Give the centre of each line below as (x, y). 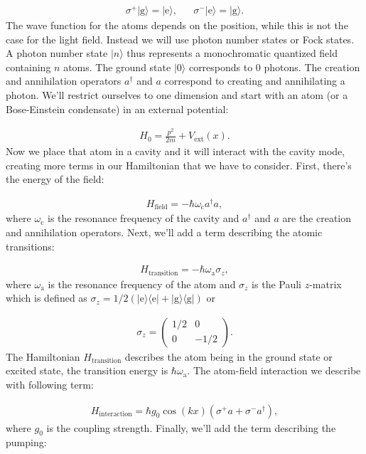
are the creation (317, 218)
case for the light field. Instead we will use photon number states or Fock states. (180, 39)
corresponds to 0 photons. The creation (274, 67)
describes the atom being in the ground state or (228, 356)
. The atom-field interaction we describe (274, 370)
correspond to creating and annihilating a (255, 81)
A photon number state (57, 53)
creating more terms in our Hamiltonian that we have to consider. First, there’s (179, 165)
